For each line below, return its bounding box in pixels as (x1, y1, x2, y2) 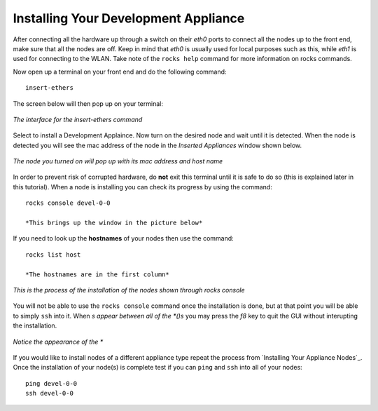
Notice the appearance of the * (13, 337, 104, 346)
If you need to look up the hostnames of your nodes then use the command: (13, 234, 234, 243)
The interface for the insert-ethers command (13, 115, 143, 123)
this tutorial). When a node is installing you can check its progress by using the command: (13, 182, 272, 191)
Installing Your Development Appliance (13, 11, 245, 26)
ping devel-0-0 (25, 379, 78, 387)
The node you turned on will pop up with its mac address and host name (13, 157, 223, 166)
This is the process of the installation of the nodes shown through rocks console (13, 285, 245, 294)
